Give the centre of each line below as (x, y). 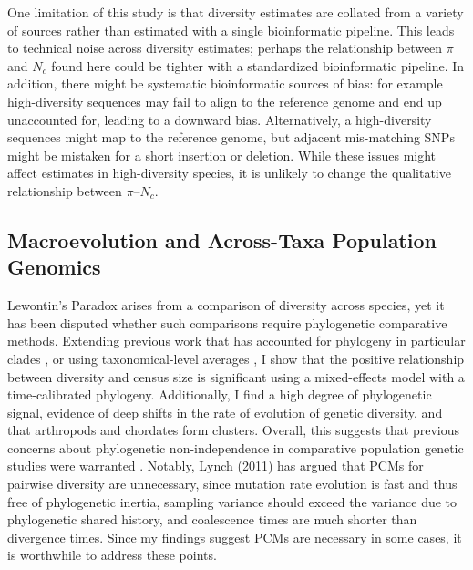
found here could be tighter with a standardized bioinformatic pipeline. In (258, 65)
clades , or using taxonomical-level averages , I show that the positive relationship (236, 358)
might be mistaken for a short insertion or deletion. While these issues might (222, 155)
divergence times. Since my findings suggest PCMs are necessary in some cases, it (235, 537)
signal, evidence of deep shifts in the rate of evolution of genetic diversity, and (225, 412)
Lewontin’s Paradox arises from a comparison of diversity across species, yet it (226, 305)
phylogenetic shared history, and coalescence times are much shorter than (212, 519)
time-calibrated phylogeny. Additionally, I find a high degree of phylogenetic (220, 394)
